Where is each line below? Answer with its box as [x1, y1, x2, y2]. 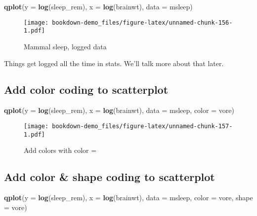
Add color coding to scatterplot [4, 82, 169, 97]
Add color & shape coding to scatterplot [4, 169, 215, 184]
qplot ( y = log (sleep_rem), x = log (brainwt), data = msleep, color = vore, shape [4, 192, 253, 202]
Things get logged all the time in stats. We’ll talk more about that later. [4, 58, 224, 68]
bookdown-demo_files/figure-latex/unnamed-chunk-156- [52, 19, 233, 26]
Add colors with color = [24, 145, 97, 155]
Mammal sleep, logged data [24, 41, 107, 51]
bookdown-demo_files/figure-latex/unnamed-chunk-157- [52, 122, 233, 130]
